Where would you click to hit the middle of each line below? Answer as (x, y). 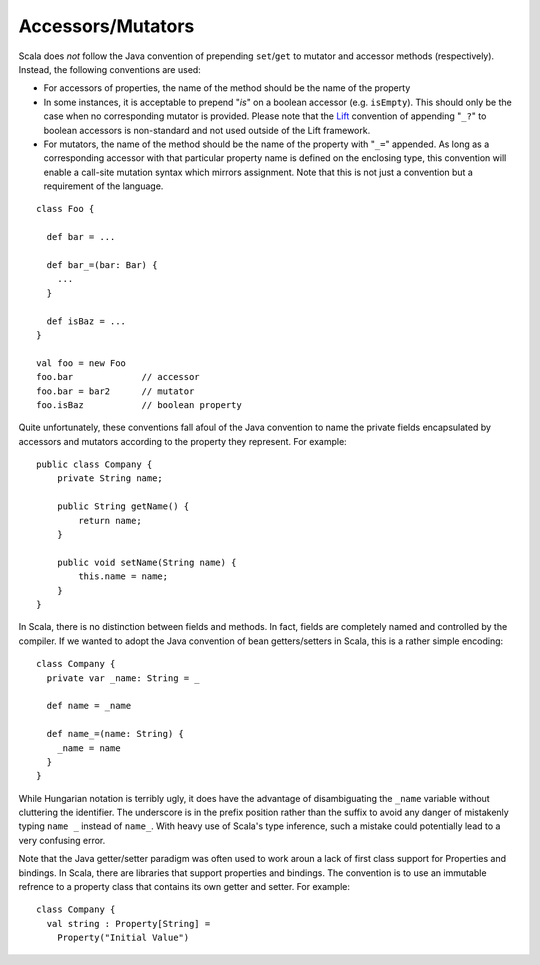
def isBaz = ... (86, 321)
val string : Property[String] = (128, 923)
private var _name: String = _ (123, 678)
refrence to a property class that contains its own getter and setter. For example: (184, 887)
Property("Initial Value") (123, 938)
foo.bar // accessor (118, 377)
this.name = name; (123, 576)
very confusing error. (62, 840)
